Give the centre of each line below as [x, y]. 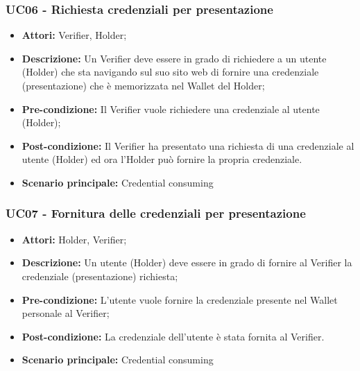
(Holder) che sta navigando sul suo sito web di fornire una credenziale [170, 72]
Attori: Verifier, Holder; [74, 35]
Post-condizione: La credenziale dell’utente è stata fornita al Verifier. [173, 336]
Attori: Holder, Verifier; [74, 239]
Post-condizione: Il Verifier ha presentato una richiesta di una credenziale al [188, 145]
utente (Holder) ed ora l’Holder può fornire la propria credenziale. [162, 159]
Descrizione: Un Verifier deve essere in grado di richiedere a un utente [174, 58]
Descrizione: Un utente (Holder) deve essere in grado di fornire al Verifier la [187, 262]
